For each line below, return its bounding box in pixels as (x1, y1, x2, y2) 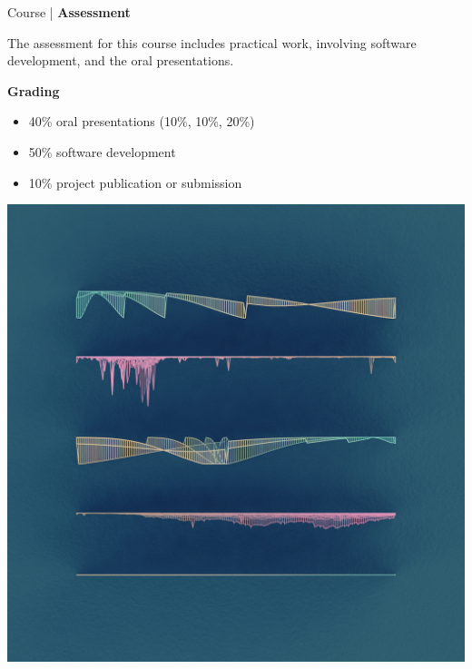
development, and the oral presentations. (7, 51, 234, 70)
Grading (7, 81, 60, 100)
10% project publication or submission (28, 172, 242, 192)
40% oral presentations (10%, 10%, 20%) (28, 112, 255, 131)
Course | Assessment (7, 3, 131, 21)
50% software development (28, 142, 176, 161)
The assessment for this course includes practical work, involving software (7, 33, 417, 52)
